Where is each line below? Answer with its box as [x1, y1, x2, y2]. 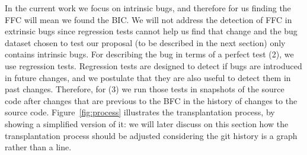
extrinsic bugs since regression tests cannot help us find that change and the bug [5, 25, 298, 37]
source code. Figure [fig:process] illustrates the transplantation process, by [5, 106, 275, 118]
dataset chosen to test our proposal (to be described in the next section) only [5, 36, 286, 49]
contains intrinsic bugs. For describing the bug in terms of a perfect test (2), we [5, 48, 294, 60]
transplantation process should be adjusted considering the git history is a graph [5, 129, 298, 141]
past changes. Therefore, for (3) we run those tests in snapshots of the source [5, 83, 284, 95]
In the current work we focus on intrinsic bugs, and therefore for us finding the [5, 2, 291, 14]
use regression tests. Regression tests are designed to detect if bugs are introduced [5, 59, 302, 72]
